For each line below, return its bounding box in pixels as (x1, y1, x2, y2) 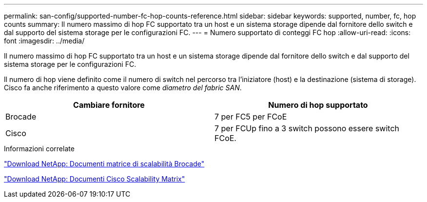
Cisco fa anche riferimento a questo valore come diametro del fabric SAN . (4, 83, 242, 92)
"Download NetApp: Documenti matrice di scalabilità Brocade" (4, 160, 205, 168)
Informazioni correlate (4, 144, 75, 153)
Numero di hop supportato (268, 100, 368, 110)
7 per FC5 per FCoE (214, 112, 287, 121)
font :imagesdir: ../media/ (4, 37, 85, 45)
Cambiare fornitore (73, 100, 145, 110)
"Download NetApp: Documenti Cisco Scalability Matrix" (4, 175, 185, 183)
